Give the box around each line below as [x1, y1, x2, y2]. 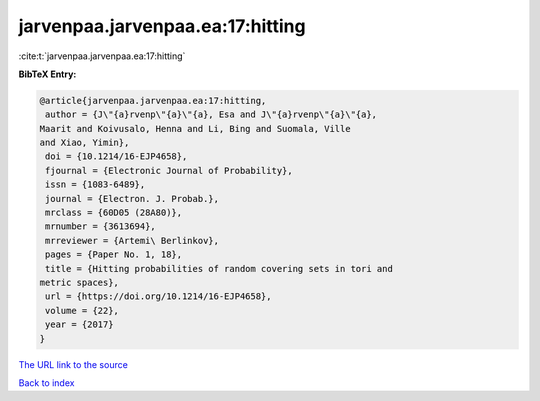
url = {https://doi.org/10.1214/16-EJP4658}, [45, 291, 272, 302]
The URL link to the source [18, 358, 129, 370]
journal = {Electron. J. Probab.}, [45, 193, 220, 204]
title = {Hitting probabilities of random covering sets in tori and [45, 263, 394, 274]
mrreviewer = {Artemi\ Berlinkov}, [45, 235, 220, 246]
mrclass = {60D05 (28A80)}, [45, 207, 183, 219]
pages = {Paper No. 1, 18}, [45, 249, 183, 260]
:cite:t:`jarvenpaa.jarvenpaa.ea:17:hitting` [18, 50, 186, 62]
